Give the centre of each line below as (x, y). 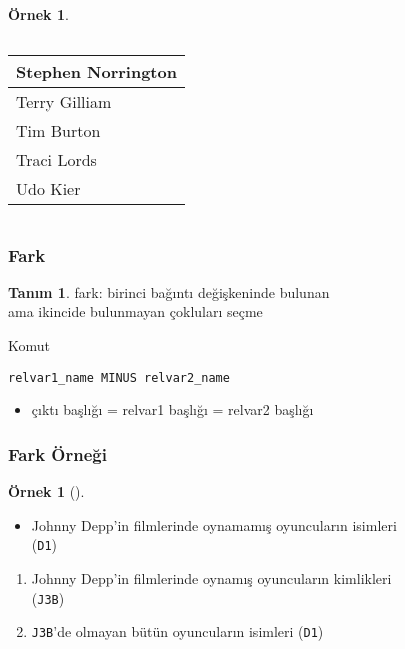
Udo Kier (48, 188)
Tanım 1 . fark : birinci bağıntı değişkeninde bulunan (169, 291)
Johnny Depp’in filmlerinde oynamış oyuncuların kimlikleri (211, 577)
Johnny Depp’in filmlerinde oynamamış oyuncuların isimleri (214, 524)
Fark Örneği (57, 453)
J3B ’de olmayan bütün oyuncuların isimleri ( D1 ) (177, 631)
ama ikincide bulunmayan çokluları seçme (135, 311)
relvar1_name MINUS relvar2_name (119, 377)
